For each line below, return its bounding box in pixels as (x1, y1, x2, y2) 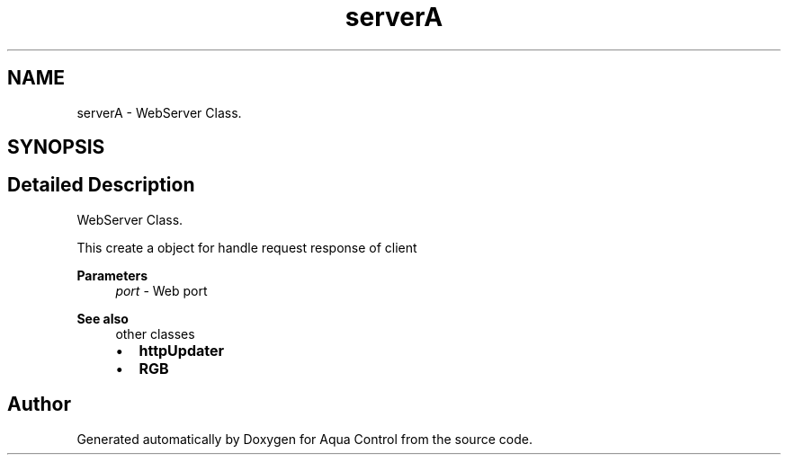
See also (76, 310, 129, 326)
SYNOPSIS (7, 136, 105, 159)
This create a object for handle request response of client (76, 239, 417, 255)
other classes (115, 325, 195, 342)
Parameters (76, 267, 148, 283)
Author (7, 393, 71, 416)
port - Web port (115, 282, 208, 298)
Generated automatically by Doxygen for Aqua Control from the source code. (76, 431, 533, 447)
